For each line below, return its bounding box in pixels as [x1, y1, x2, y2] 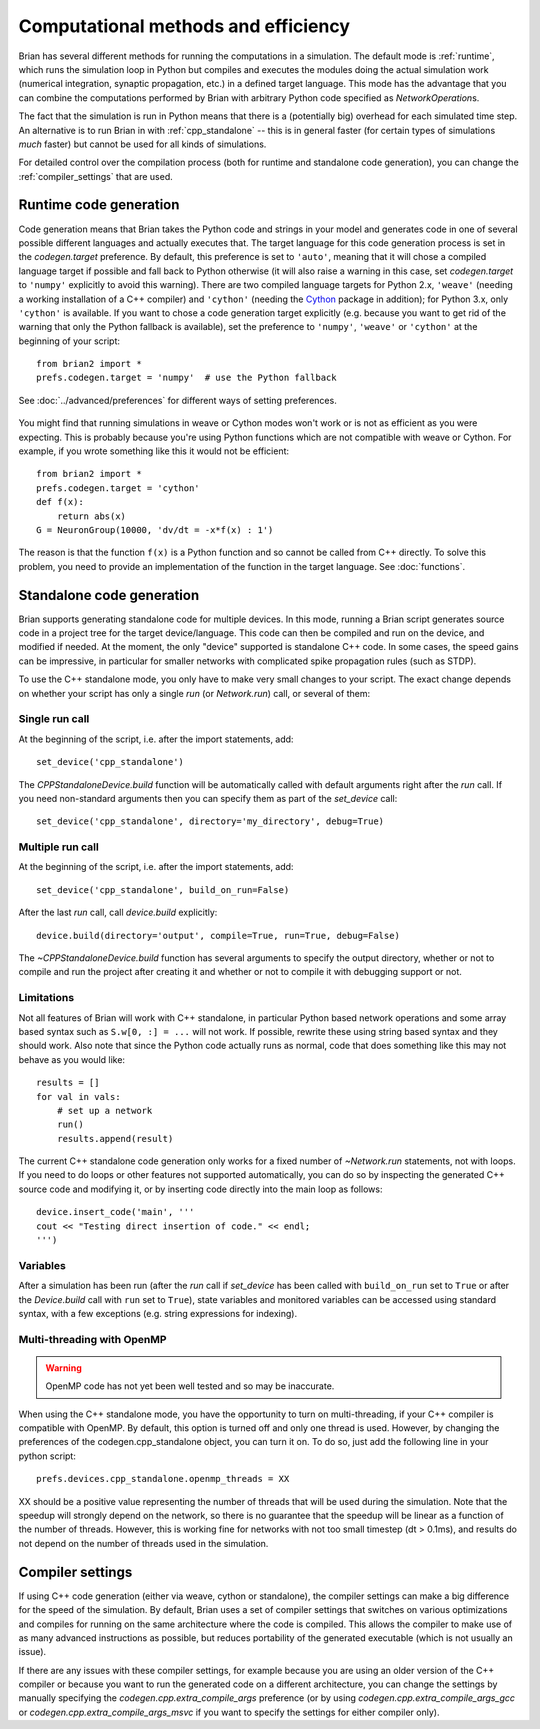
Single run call [18, 712, 90, 726]
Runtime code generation [18, 196, 180, 214]
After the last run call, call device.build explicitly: [18, 906, 218, 919]
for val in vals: [36, 1091, 121, 1102]
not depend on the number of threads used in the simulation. [18, 1537, 269, 1549]
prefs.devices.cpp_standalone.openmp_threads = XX [36, 1473, 290, 1485]
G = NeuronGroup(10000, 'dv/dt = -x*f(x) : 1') [36, 525, 274, 535]
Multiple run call [18, 840, 99, 854]
